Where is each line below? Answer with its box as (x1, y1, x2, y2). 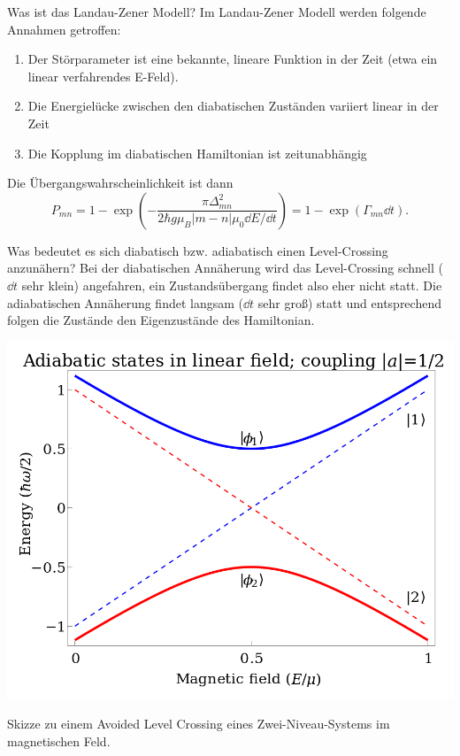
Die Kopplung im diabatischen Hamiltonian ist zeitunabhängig (27, 143, 367, 162)
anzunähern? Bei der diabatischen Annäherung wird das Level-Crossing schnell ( (7, 258, 443, 277)
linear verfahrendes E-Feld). (27, 66, 179, 85)
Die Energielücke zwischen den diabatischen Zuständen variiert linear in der (27, 96, 439, 115)
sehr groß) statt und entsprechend (257, 293, 441, 312)
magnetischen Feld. (7, 731, 111, 750)
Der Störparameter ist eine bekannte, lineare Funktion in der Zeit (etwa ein (27, 50, 438, 68)
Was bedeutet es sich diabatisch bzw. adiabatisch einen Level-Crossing (7, 241, 388, 259)
